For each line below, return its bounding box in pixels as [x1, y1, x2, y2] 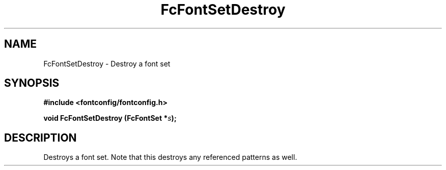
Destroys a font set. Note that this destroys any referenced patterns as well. [43, 153, 297, 162]
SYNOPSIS [4, 77, 60, 90]
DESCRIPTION [4, 131, 77, 144]
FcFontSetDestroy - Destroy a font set [43, 59, 171, 68]
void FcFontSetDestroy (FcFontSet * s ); [43, 114, 177, 123]
